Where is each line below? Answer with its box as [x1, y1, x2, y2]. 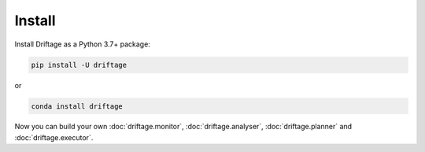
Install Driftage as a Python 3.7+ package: [14, 39, 151, 49]
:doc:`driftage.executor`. [14, 132, 94, 142]
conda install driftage [31, 102, 124, 110]
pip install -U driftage [31, 60, 128, 69]
